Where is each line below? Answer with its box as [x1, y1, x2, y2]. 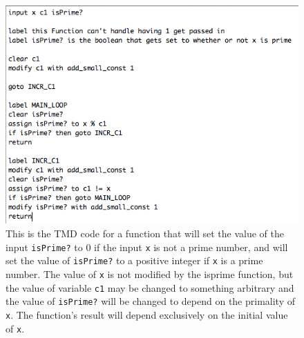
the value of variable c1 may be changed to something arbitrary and [6, 280, 294, 295]
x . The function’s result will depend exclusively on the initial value [6, 307, 288, 321]
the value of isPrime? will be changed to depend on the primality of [6, 294, 296, 308]
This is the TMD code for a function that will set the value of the [6, 226, 284, 240]
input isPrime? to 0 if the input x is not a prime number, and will [6, 239, 288, 254]
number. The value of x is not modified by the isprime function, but [6, 266, 294, 281]
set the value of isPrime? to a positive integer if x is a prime [6, 253, 263, 268]
